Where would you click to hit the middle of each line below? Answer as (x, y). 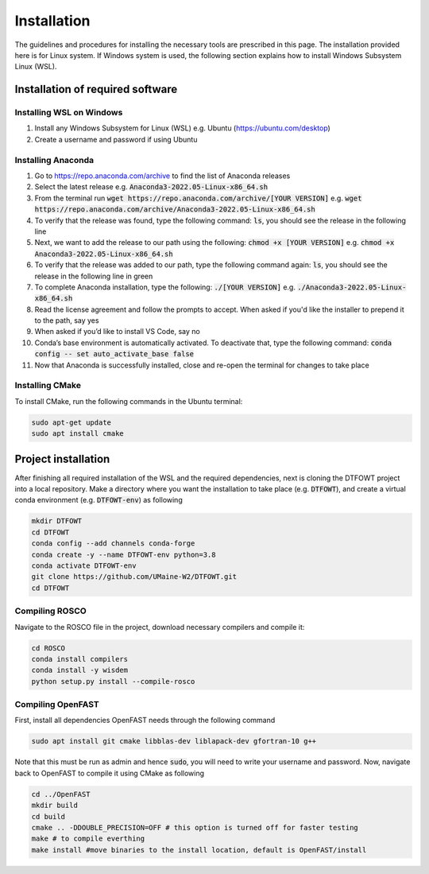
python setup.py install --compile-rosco (113, 681)
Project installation (62, 458)
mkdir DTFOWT (57, 521)
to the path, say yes (67, 320)
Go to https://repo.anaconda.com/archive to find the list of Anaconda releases (162, 176)
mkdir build (55, 806)
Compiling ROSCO (50, 611)
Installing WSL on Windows (69, 113)
